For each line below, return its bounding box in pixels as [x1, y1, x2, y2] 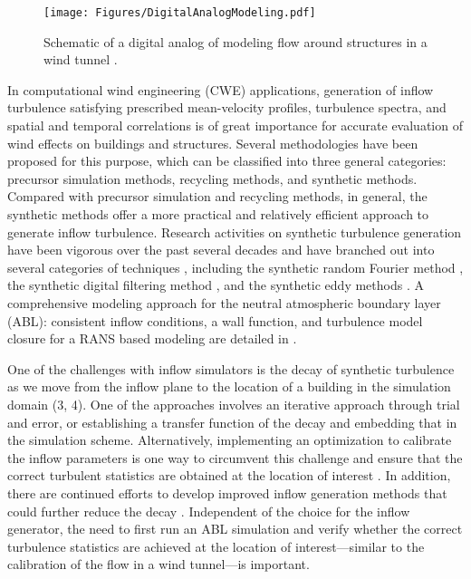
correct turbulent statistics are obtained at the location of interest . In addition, [7, 466, 451, 485]
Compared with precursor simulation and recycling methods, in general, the [7, 187, 428, 206]
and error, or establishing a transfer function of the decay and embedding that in [7, 412, 457, 431]
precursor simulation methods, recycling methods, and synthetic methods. [7, 169, 418, 188]
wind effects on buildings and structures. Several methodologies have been [7, 133, 418, 152]
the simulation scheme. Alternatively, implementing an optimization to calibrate [7, 430, 452, 449]
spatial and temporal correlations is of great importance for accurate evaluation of [7, 116, 463, 135]
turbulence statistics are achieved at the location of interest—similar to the [7, 536, 425, 555]
